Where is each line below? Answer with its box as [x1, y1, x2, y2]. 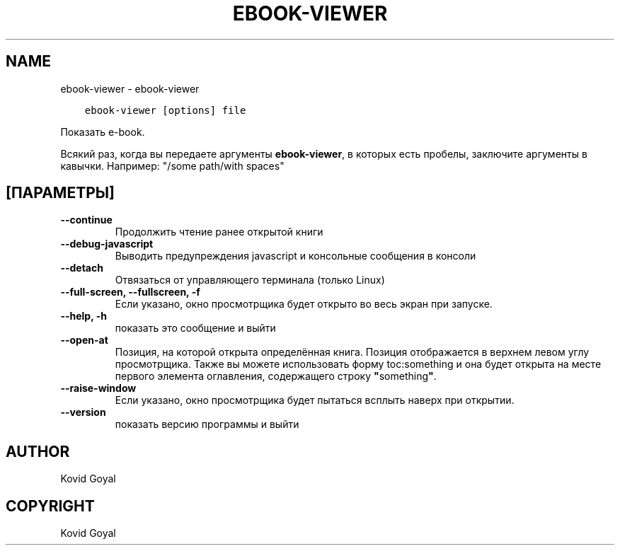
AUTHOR [6, 442, 70, 460]
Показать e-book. [60, 125, 145, 138]
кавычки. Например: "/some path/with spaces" [60, 159, 285, 172]
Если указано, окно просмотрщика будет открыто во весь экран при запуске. [115, 298, 493, 311]
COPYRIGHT [6, 497, 95, 515]
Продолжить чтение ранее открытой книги [115, 226, 323, 238]
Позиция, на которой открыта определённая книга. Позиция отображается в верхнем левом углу [115, 346, 590, 359]
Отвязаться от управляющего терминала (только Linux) [115, 274, 385, 286]
